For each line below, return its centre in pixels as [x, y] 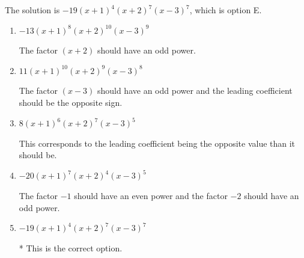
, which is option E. [226, 10]
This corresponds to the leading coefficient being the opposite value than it [157, 143]
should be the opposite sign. [71, 102]
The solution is [32, 10]
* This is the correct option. [71, 247]
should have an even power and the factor [151, 195]
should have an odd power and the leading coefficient [195, 91]
